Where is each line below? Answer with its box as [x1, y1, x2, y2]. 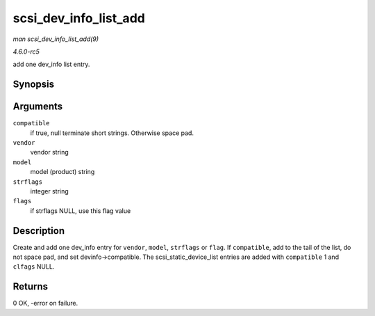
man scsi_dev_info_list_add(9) [12, 35, 99, 43]
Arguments [12, 101, 63, 113]
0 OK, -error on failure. [12, 299, 78, 308]
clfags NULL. [12, 262, 55, 271]
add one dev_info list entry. [12, 60, 90, 69]
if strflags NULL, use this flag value [30, 206, 131, 215]
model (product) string [30, 168, 95, 176]
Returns [12, 281, 49, 292]
